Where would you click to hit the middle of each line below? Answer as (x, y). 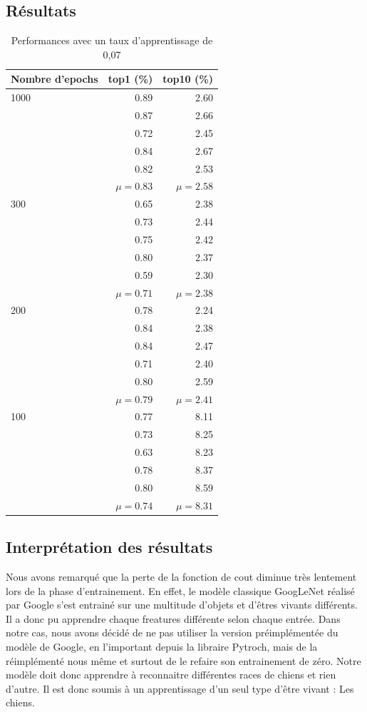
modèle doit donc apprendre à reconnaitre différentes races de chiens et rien (171, 675)
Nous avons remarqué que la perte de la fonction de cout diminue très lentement (181, 576)
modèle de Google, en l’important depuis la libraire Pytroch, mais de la (162, 646)
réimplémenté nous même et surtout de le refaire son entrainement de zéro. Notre (183, 660)
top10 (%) (188, 79)
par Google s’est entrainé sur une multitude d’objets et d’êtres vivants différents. (182, 605)
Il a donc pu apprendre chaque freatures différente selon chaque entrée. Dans (173, 618)
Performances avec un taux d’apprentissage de (112, 40)
